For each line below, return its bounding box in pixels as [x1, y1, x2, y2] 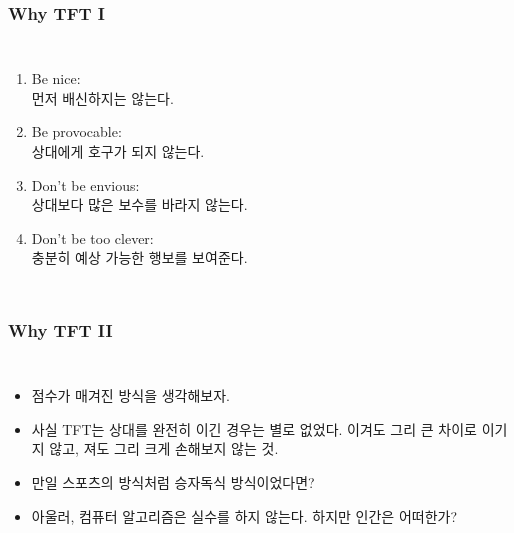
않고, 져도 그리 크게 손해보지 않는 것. [49, 438, 279, 459]
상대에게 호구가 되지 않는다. [31, 141, 205, 161]
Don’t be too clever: [31, 227, 154, 248]
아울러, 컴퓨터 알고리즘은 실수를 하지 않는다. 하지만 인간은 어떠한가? [31, 505, 458, 526]
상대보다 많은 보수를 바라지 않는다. [31, 194, 248, 215]
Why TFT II [8, 317, 113, 342]
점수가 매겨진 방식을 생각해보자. [31, 385, 230, 406]
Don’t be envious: [31, 174, 140, 195]
